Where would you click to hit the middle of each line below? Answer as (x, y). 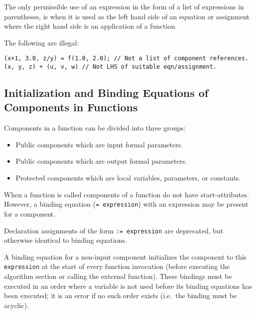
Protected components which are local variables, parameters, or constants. (128, 178)
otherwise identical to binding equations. (66, 240)
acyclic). (17, 305)
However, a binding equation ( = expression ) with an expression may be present (126, 204)
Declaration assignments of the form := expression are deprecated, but (114, 230)
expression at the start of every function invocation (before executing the (117, 266)
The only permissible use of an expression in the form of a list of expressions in (124, 6)
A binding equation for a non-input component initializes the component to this (125, 256)
